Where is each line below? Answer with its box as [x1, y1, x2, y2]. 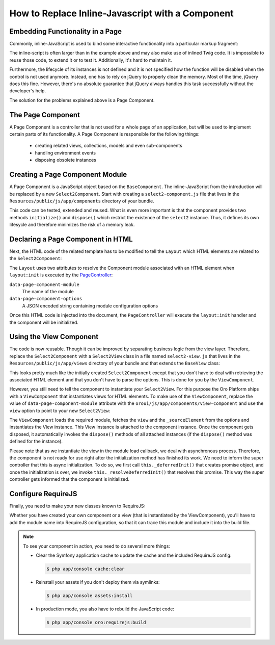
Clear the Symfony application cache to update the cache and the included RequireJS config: [36, 552, 232, 558]
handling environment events [35, 149, 96, 156]
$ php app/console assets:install [46, 592, 133, 599]
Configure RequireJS [9, 489, 77, 498]
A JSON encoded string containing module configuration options [22, 302, 158, 308]
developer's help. [9, 88, 46, 94]
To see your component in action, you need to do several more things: [23, 543, 171, 549]
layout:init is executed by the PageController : [9, 272, 113, 278]
